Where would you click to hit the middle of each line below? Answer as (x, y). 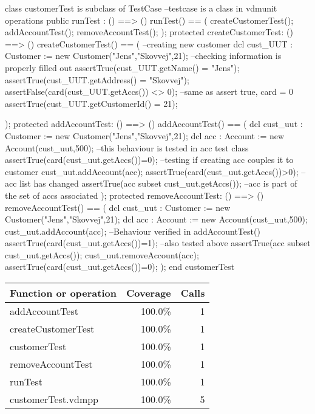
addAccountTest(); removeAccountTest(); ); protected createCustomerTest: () (149, 32)
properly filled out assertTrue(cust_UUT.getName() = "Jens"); (122, 67)
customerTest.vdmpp (54, 399)
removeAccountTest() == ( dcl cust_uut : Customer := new (118, 207)
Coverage (148, 293)
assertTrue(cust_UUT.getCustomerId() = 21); (91, 103)
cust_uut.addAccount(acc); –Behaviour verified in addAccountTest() (133, 231)
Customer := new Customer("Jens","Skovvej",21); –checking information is (143, 56)
